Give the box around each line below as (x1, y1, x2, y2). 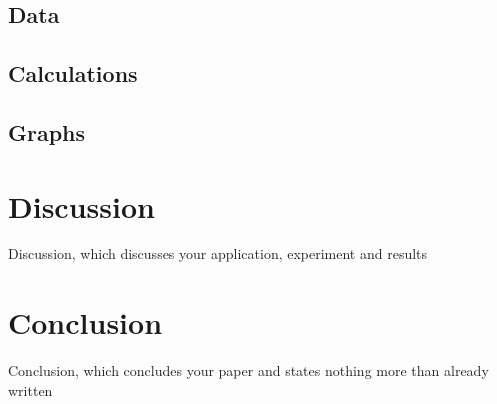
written (8, 379, 53, 400)
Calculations (8, 58, 138, 89)
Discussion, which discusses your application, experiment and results (8, 243, 428, 264)
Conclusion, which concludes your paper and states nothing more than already (8, 360, 489, 381)
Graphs (8, 116, 86, 147)
